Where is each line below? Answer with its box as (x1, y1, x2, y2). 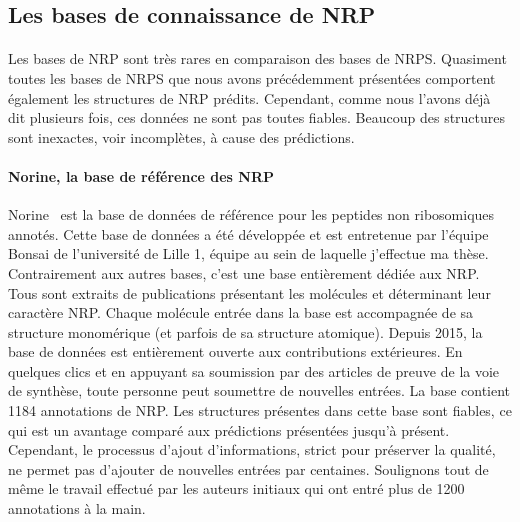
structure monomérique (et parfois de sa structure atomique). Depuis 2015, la (8, 321, 483, 342)
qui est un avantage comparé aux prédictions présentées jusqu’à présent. (8, 419, 450, 440)
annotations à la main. (8, 498, 146, 519)
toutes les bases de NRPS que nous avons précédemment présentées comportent (8, 67, 496, 88)
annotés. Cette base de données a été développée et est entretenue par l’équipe (8, 223, 489, 244)
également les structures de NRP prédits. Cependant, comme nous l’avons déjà (8, 87, 491, 108)
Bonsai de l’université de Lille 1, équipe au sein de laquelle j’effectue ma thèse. (8, 243, 489, 264)
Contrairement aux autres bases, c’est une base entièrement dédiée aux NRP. (8, 262, 480, 283)
